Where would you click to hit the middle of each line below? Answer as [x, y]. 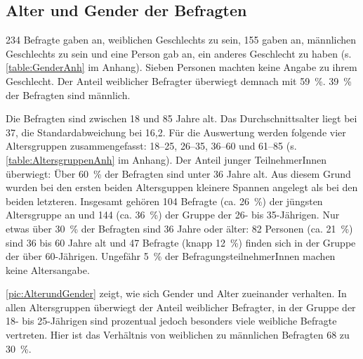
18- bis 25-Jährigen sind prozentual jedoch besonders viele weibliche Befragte [171, 321]
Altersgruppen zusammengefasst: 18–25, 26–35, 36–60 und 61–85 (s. [151, 146]
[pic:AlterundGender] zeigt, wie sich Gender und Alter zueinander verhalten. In [176, 293]
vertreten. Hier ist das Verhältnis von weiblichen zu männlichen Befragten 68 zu [178, 335]
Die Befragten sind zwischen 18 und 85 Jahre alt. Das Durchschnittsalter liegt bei [181, 118]
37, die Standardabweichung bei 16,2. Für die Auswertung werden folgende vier [176, 132]
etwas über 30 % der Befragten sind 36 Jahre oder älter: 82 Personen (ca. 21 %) [179, 228]
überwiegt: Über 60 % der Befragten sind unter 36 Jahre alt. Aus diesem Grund [178, 173]
